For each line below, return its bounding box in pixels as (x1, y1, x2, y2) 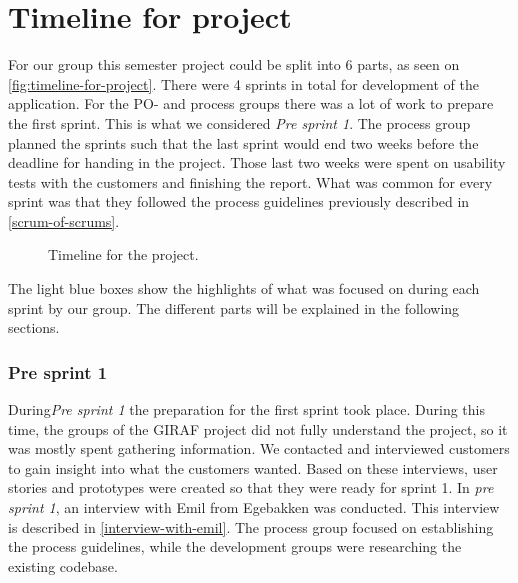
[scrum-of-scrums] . (8, 210, 120, 231)
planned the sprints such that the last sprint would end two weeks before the (8, 132, 479, 153)
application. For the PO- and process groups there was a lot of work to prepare (8, 93, 494, 114)
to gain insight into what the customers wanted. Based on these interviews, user (8, 457, 498, 478)
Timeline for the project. (48, 244, 199, 265)
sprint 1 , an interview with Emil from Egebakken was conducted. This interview (8, 497, 500, 518)
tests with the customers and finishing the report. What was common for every (8, 171, 493, 192)
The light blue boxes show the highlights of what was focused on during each (8, 278, 480, 299)
